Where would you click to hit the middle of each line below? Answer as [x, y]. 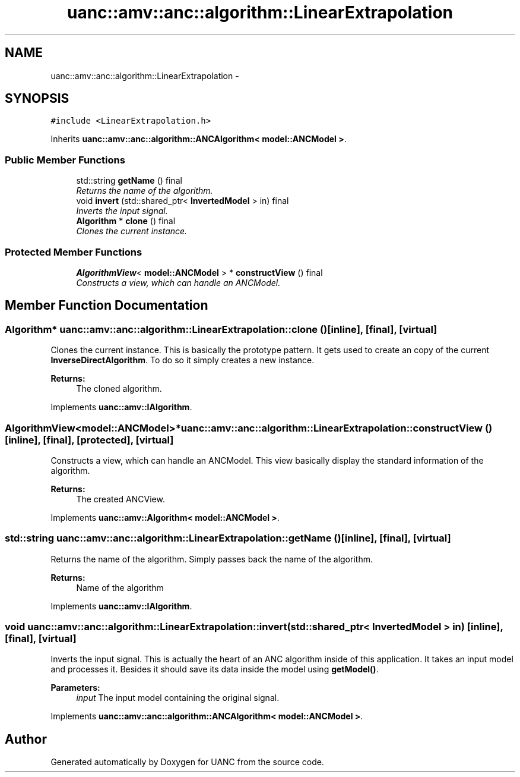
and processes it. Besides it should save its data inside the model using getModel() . [215, 669]
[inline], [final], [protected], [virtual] [89, 440]
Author [26, 739]
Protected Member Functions [74, 252]
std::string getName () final [129, 181]
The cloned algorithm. [119, 389]
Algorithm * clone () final [126, 221]
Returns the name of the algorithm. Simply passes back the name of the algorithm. [212, 559]
